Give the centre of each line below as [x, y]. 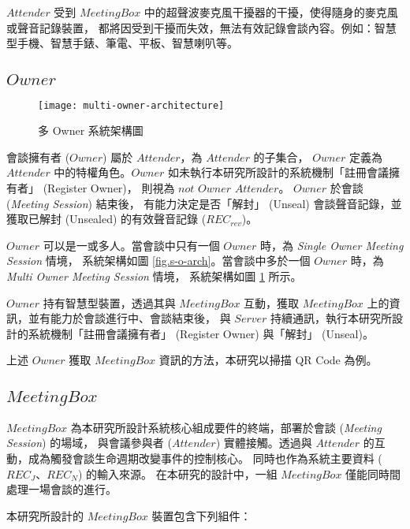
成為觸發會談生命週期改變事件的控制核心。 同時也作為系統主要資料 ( [205, 458]
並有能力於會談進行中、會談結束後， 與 [129, 318]
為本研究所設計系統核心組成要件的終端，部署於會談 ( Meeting [226, 427]
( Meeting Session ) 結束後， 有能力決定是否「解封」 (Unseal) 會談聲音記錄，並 [204, 203]
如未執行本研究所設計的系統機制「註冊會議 [279, 172]
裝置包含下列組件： [201, 515]
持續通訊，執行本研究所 [332, 318]
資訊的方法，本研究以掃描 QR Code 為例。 [268, 360]
